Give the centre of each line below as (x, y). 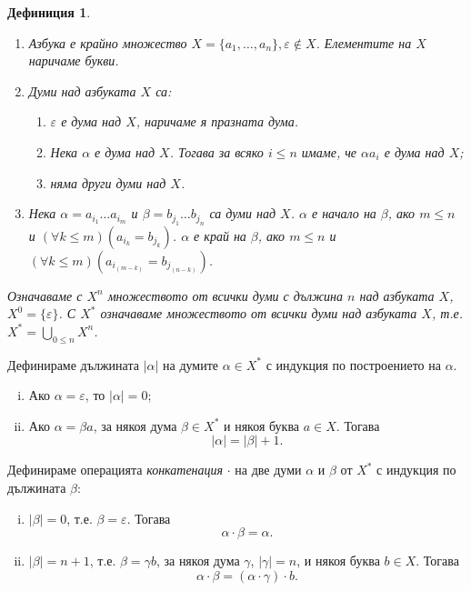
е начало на (344, 213)
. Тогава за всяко (216, 151)
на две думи (268, 470)
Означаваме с (45, 295)
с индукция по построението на (353, 364)
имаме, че (329, 151)
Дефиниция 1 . (49, 12)
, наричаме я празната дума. (217, 121)
